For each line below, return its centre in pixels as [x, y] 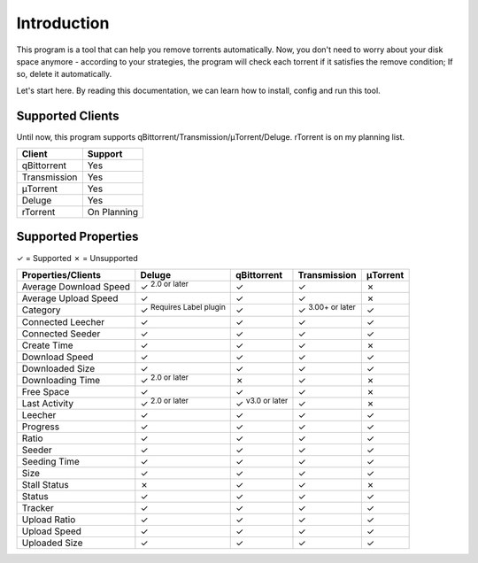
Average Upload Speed [70, 298]
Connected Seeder [61, 334]
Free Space [46, 391]
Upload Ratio [49, 520]
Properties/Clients [62, 274]
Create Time [48, 345]
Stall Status [46, 485]
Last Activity [48, 404]
